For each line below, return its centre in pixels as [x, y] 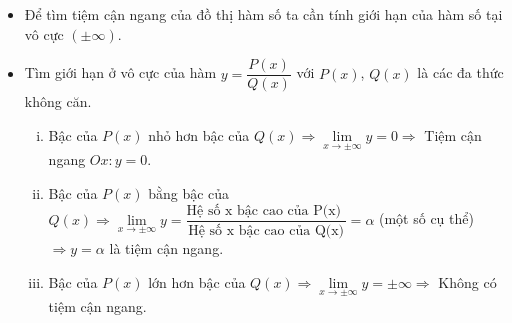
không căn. [58, 101]
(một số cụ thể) [426, 218]
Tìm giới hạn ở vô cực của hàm [120, 72]
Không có [467, 281]
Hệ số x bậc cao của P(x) [264, 211]
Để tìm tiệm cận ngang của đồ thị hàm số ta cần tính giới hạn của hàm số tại [263, 14]
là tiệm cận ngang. [166, 248]
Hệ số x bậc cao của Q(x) [266, 231]
